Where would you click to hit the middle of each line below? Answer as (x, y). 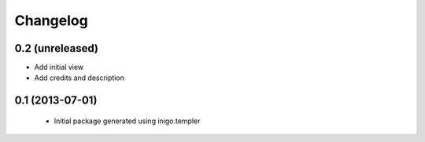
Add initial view (59, 67)
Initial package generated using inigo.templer (127, 121)
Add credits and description (79, 78)
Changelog (51, 20)
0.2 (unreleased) (56, 48)
